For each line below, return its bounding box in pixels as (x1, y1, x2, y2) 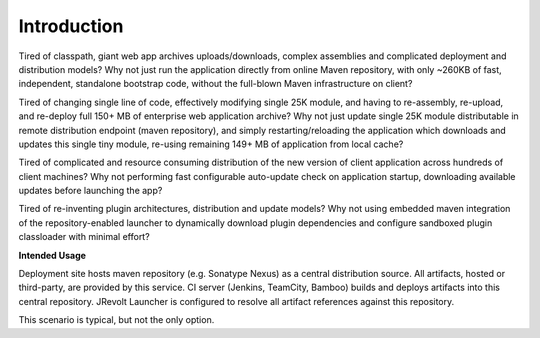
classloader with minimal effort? (18, 231, 150, 243)
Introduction (18, 15, 124, 37)
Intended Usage (18, 249, 87, 261)
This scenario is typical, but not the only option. (18, 314, 215, 326)
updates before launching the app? (18, 185, 163, 197)
